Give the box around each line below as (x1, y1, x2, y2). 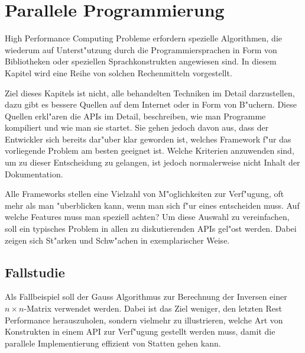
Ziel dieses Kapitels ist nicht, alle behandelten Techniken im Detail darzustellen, (5, 86, 295, 99)
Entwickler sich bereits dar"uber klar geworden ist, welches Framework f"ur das (5, 132, 291, 145)
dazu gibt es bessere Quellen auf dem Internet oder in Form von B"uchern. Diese (5, 98, 297, 111)
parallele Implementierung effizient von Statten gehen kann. (5, 336, 221, 349)
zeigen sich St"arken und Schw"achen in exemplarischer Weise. (5, 234, 230, 246)
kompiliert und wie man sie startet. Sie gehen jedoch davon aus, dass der (5, 121, 269, 134)
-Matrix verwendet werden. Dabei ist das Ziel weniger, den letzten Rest (24, 302, 283, 315)
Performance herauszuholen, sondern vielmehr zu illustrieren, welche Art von (5, 313, 283, 326)
